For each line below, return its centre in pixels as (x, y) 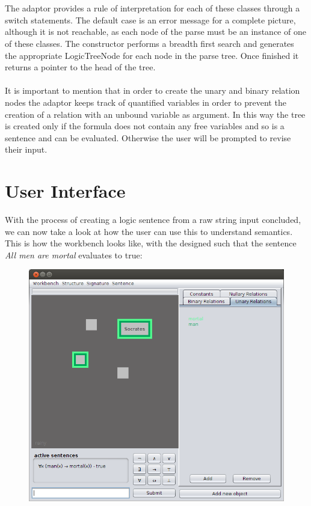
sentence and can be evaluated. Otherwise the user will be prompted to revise (148, 137)
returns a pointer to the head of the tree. (80, 67)
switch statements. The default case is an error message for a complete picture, (150, 20)
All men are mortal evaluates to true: (74, 255)
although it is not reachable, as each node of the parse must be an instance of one (155, 32)
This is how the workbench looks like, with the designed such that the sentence (151, 243)
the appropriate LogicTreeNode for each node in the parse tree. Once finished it (152, 55)
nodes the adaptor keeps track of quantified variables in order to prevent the (146, 102)
